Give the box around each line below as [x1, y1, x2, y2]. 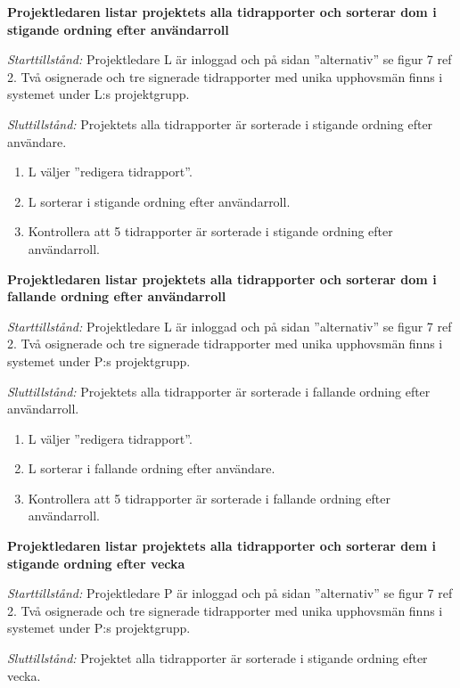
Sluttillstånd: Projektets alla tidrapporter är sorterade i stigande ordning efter [7, 114, 433, 133]
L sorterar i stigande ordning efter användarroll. [28, 192, 291, 210]
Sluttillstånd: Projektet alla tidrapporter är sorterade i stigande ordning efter [7, 649, 428, 668]
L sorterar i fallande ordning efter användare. [28, 459, 275, 478]
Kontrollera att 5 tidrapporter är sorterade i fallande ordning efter [28, 488, 390, 507]
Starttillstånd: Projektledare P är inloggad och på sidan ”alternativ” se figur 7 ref [7, 584, 453, 602]
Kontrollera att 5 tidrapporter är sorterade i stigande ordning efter [28, 222, 393, 241]
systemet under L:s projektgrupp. [7, 85, 190, 103]
